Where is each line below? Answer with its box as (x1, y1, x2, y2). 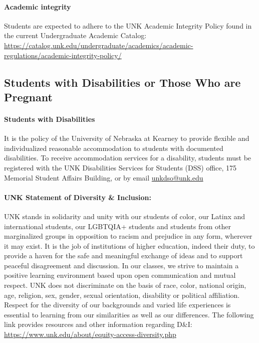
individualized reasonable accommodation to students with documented (4, 142, 223, 153)
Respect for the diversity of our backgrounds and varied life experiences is (4, 299, 231, 310)
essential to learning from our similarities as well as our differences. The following (4, 309, 254, 319)
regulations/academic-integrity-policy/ (4, 50, 122, 60)
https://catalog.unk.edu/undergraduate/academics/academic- (4, 40, 193, 50)
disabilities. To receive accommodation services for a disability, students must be (4, 152, 251, 163)
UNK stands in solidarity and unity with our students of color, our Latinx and (4, 211, 245, 221)
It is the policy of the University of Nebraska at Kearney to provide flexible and (4, 133, 249, 143)
